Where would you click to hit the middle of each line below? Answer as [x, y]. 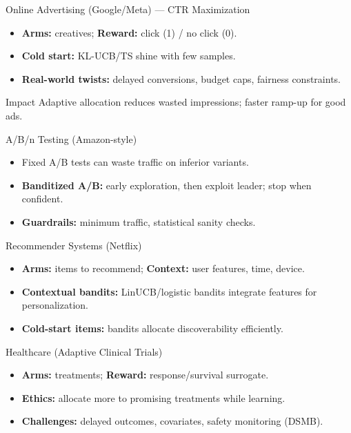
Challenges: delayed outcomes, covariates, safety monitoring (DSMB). [172, 421]
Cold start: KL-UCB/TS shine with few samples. [129, 56]
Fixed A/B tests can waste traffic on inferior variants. [135, 162]
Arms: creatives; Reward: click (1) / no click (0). [129, 32]
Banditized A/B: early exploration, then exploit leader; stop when [167, 185]
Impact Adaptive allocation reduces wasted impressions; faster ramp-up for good [176, 102]
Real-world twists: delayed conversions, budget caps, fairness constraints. [181, 78]
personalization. [55, 305]
